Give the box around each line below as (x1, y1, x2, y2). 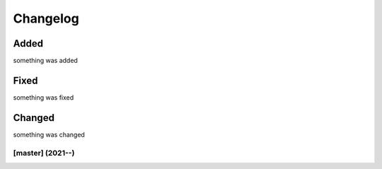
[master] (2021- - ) (13, 148, 75, 158)
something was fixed (13, 93, 74, 102)
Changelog (13, 11, 79, 26)
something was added (13, 57, 78, 65)
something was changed (13, 130, 85, 139)
